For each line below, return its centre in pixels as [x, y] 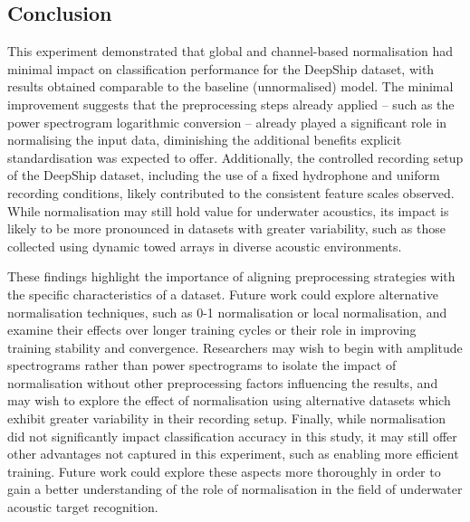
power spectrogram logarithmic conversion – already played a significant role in [227, 122]
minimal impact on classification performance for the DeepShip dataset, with [221, 68]
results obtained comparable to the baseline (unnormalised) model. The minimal [230, 86]
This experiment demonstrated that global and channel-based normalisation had [230, 51]
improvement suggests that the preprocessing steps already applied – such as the [231, 104]
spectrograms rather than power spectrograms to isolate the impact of [202, 365]
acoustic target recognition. [83, 507]
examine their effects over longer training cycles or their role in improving [212, 330]
